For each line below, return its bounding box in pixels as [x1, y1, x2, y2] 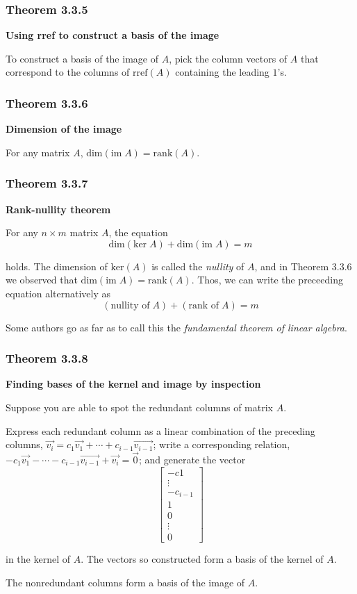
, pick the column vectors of [169, 51, 288, 65]
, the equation [108, 225, 168, 240]
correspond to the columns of [6, 65, 130, 79]
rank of [188, 300, 219, 311]
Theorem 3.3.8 [6, 349, 88, 367]
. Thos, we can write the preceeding [191, 272, 343, 287]
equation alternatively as [6, 286, 111, 300]
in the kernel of [6, 552, 70, 566]
